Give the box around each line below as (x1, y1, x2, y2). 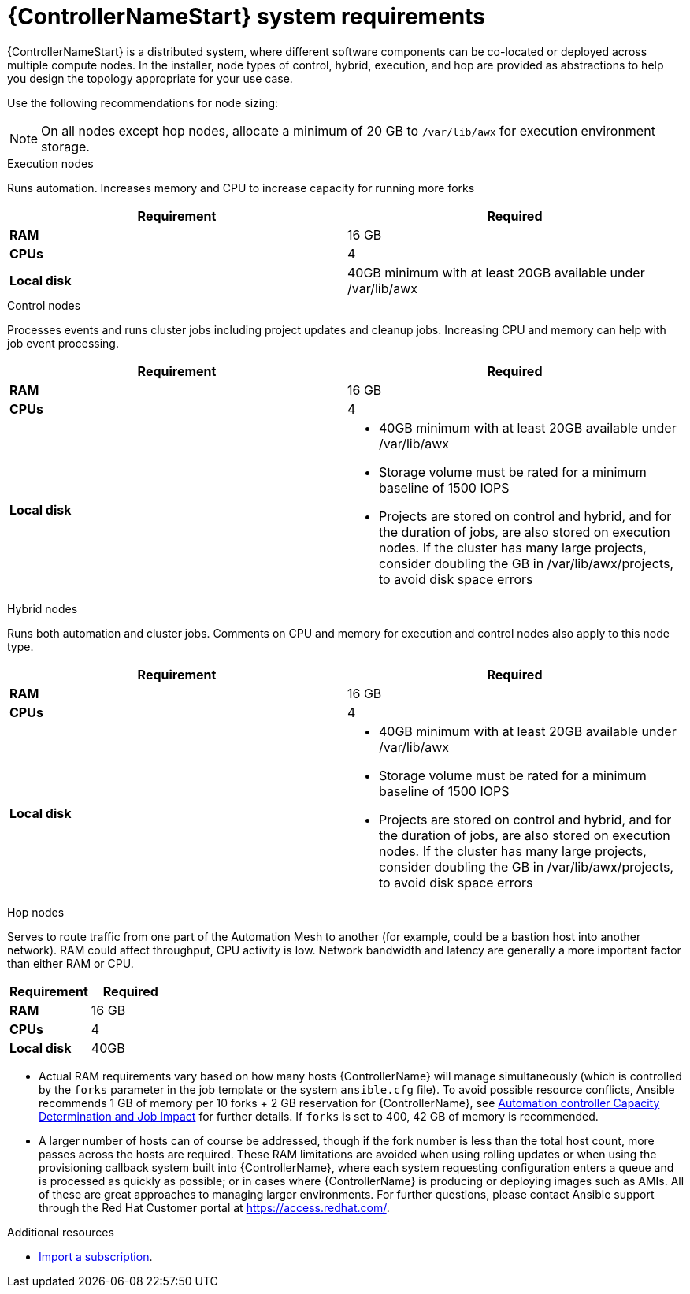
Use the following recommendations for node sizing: (7, 95, 279, 110)
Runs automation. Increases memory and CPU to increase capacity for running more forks (7, 180, 475, 195)
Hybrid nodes (7, 601, 78, 615)
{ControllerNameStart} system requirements (7, 3, 485, 30)
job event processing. (7, 336, 119, 350)
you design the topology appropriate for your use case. (7, 71, 293, 85)
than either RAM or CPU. (7, 956, 134, 970)
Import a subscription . (39, 1249, 153, 1263)
